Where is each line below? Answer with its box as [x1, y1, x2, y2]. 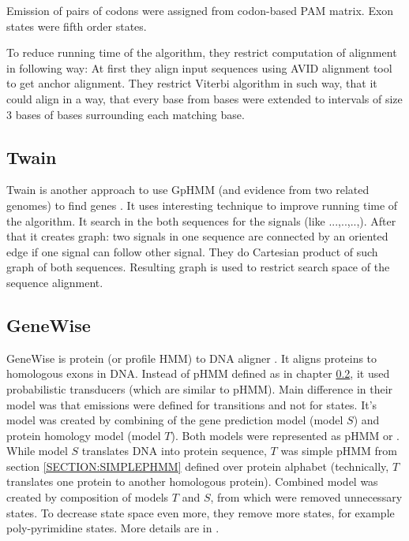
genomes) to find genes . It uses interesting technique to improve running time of [6, 196, 398, 213]
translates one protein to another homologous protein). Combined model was [6, 473, 378, 490]
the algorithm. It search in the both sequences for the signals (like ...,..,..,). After [6, 212, 396, 229]
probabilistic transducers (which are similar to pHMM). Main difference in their [6, 380, 393, 397]
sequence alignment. [6, 274, 103, 290]
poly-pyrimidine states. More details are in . [6, 520, 220, 536]
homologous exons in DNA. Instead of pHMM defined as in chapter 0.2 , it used [6, 365, 390, 382]
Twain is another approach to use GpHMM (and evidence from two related [6, 181, 370, 198]
